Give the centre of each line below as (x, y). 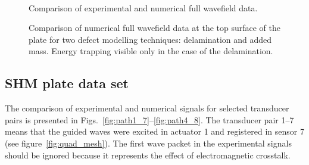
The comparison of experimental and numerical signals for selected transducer (147, 108)
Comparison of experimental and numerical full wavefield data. (143, 7)
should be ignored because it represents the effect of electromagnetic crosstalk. (148, 155)
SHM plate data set (67, 83)
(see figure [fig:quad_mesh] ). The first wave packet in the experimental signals (148, 143)
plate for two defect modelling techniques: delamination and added (150, 39)
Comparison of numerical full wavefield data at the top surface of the (154, 28)
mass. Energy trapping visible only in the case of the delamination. (151, 51)
